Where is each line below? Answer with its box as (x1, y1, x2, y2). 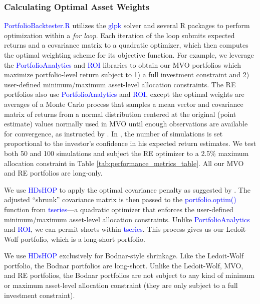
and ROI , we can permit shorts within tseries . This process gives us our (4, 224, 224, 234)
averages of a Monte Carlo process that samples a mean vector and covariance (4, 98, 243, 109)
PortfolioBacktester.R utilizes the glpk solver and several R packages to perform (4, 20, 250, 31)
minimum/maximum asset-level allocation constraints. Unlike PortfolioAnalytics (4, 214, 250, 224)
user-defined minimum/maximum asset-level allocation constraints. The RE (4, 79, 236, 89)
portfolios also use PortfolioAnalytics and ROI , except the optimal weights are (4, 89, 244, 99)
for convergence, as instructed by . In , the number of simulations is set (4, 128, 223, 138)
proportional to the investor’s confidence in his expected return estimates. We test (4, 138, 256, 148)
